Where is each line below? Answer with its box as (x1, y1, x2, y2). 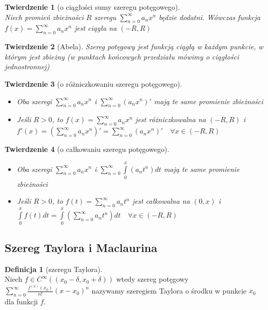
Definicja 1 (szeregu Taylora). (5, 263, 103, 274)
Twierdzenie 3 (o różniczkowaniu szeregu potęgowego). (5, 78, 182, 89)
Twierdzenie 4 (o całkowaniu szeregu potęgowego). (5, 144, 169, 154)
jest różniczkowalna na (135, 114, 206, 125)
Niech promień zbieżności (5, 11, 84, 22)
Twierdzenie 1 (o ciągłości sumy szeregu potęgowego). (5, 2, 180, 12)
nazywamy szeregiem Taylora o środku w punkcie (91, 285, 247, 296)
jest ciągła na (74, 23, 117, 33)
